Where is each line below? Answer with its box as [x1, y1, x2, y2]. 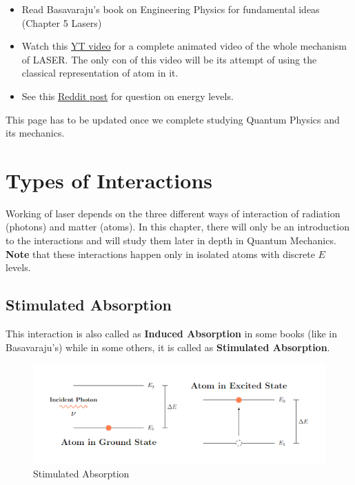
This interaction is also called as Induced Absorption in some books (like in [6, 326, 337, 341]
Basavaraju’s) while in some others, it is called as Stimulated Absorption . [6, 339, 330, 354]
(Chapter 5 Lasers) [21, 15, 102, 30]
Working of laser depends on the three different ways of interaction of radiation [6, 206, 341, 220]
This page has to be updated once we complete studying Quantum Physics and [6, 112, 340, 126]
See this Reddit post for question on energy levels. [21, 88, 234, 103]
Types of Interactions [6, 166, 212, 194]
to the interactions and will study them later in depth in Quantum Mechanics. [6, 233, 336, 248]
